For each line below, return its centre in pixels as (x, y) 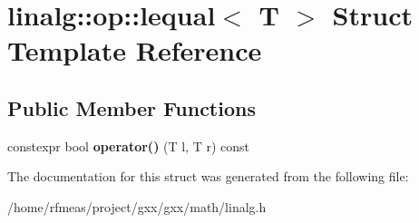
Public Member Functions (132, 107)
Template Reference (135, 50)
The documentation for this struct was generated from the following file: (208, 176)
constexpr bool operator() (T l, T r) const (129, 145)
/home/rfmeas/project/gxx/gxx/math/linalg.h (137, 206)
